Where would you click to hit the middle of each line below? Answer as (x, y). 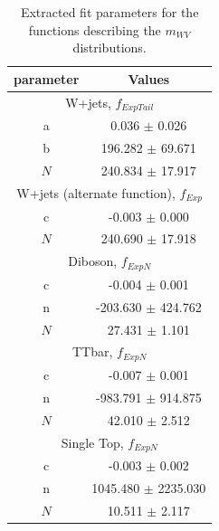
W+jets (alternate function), (96, 192)
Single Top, (92, 442)
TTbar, (92, 351)
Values (149, 78)
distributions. (109, 47)
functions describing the (95, 29)
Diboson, (93, 261)
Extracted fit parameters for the (109, 12)
